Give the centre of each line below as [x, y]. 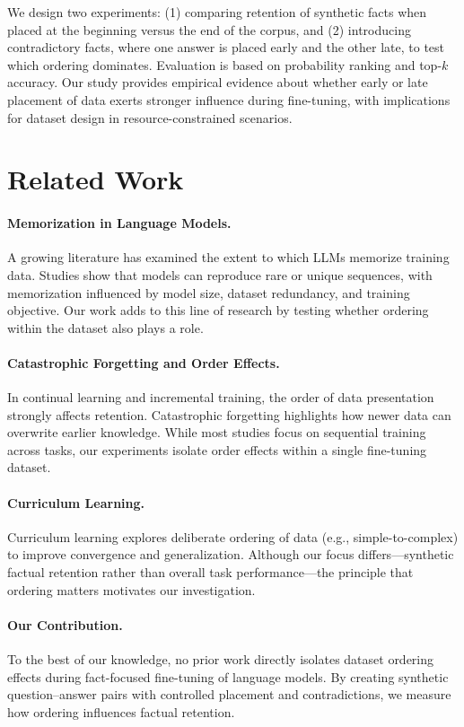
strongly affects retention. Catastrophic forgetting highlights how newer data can [229, 414]
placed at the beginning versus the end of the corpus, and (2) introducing [209, 29]
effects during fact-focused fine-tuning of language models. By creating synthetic [228, 676]
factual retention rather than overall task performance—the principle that [210, 572]
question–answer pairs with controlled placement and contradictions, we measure [229, 694]
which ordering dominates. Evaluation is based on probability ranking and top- [225, 64]
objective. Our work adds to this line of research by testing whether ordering [218, 310]
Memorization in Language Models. [119, 223]
